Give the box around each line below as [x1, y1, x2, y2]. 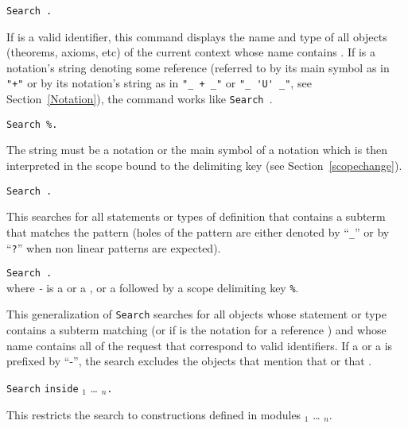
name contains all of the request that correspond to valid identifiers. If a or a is [6, 337, 393, 353]
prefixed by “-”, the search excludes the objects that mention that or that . [6, 353, 372, 369]
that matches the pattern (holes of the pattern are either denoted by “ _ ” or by [6, 223, 390, 240]
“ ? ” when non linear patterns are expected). [6, 239, 221, 256]
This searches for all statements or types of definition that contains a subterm [6, 208, 386, 225]
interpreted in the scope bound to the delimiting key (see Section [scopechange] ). [6, 157, 402, 173]
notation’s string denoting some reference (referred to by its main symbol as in [6, 59, 390, 75]
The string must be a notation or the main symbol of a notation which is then [6, 141, 388, 158]
